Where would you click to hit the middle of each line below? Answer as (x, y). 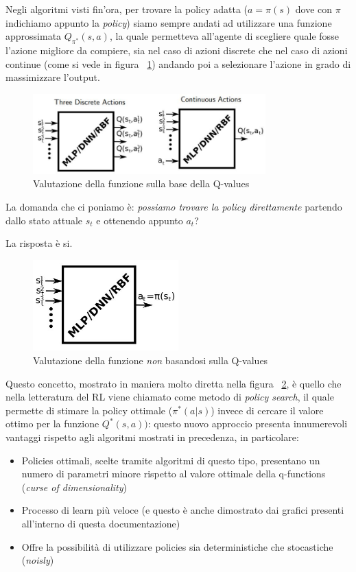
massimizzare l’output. (53, 77)
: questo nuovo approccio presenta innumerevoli (248, 424)
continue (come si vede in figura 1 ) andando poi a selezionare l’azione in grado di (178, 63)
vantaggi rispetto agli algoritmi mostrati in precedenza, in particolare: (152, 437)
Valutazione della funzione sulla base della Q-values (141, 183)
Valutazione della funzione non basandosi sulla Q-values (151, 360)
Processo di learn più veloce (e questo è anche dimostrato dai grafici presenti (183, 510)
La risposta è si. (39, 243)
